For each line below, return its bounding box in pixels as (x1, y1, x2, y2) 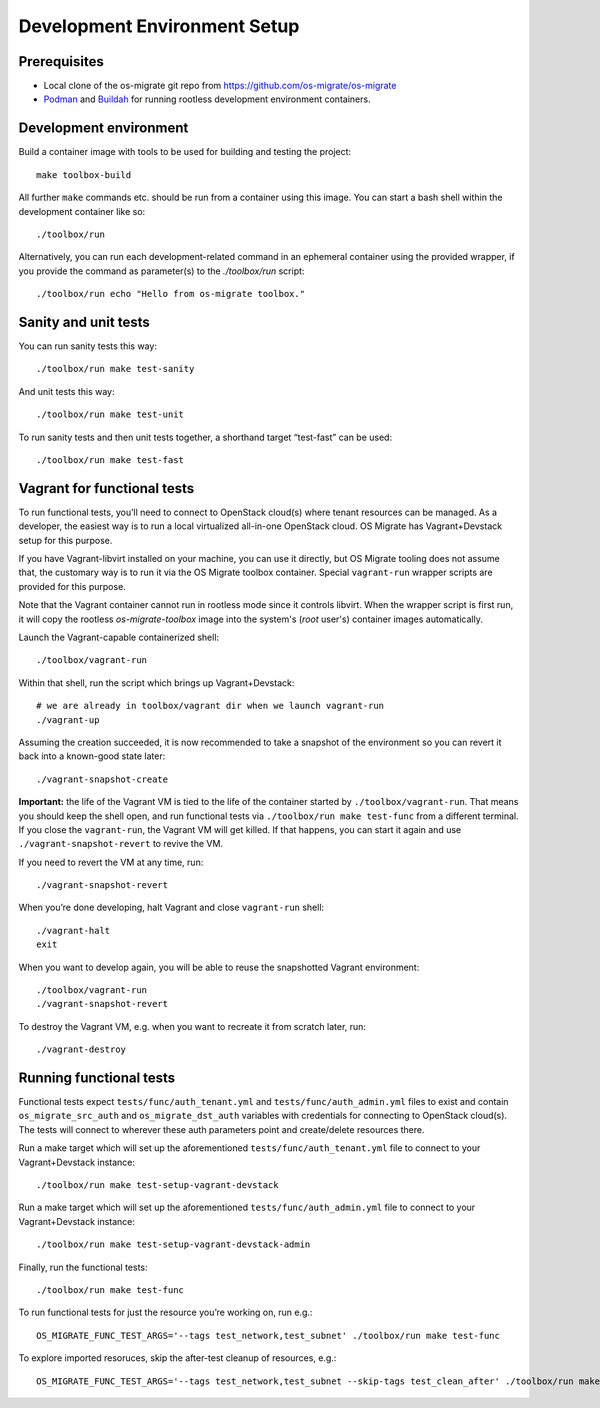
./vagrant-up (36, 714, 100, 725)
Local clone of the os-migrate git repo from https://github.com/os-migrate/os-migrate (43, 80, 397, 92)
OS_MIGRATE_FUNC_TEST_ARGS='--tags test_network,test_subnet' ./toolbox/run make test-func (36, 1330, 500, 1341)
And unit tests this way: (18, 385, 115, 397)
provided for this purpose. (18, 580, 127, 592)
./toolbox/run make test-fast (36, 454, 185, 465)
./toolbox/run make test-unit (36, 409, 185, 420)
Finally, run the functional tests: (18, 1261, 148, 1273)
